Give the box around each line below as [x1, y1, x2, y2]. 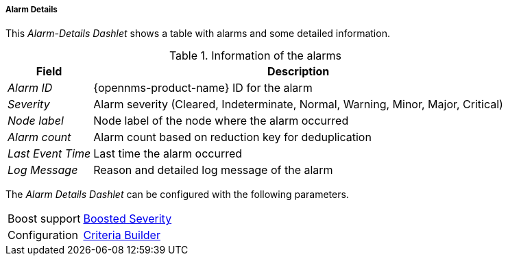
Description [267, 64, 330, 79]
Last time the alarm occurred [93, 147, 243, 161]
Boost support [8, 212, 81, 226]
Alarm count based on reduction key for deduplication [93, 130, 372, 145]
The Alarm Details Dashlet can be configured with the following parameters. [5, 188, 349, 201]
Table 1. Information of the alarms [169, 49, 342, 63]
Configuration [8, 228, 78, 243]
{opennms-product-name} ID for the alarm [93, 81, 313, 95]
